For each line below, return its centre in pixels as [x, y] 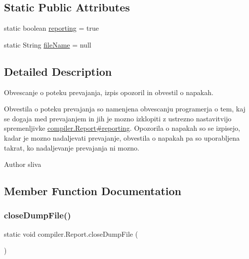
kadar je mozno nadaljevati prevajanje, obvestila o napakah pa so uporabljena [122, 137]
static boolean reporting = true [51, 28]
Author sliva [23, 164]
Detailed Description [58, 71]
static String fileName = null [48, 44]
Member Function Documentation [93, 191]
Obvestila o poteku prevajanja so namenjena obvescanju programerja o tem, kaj [125, 109]
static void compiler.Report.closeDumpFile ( [71, 233]
